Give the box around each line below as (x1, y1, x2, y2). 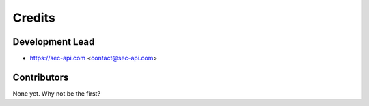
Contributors (12, 71, 69, 83)
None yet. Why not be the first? (12, 89, 101, 98)
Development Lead (12, 36, 95, 48)
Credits (12, 10, 56, 25)
